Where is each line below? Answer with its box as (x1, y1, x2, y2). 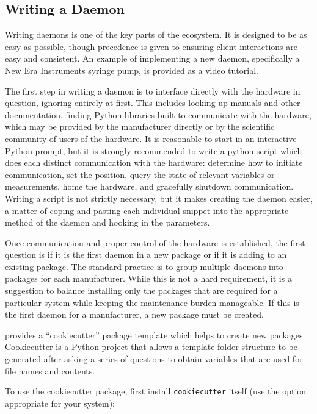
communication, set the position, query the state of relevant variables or (5, 168, 275, 180)
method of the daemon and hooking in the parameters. (5, 216, 210, 229)
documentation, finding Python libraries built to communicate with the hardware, (5, 108, 312, 121)
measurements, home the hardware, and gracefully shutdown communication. (5, 180, 294, 193)
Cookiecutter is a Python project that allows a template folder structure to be (5, 340, 297, 353)
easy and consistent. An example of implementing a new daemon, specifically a (5, 52, 300, 65)
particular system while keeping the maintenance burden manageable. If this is (5, 296, 299, 309)
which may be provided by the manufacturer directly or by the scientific (5, 120, 275, 133)
